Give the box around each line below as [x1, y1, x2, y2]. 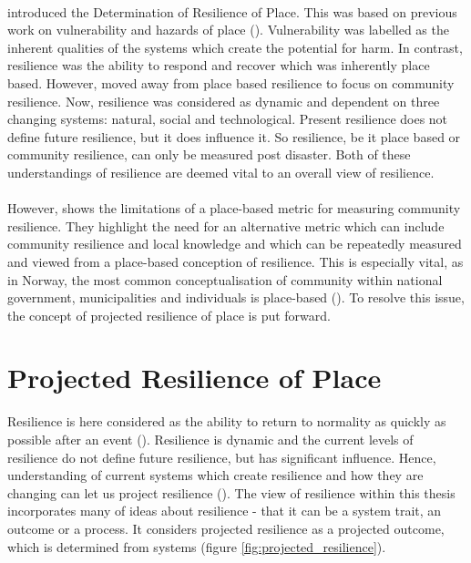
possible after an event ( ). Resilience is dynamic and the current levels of [7, 430, 414, 448]
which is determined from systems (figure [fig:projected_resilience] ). [7, 537, 386, 556]
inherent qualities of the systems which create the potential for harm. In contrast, [7, 37, 463, 56]
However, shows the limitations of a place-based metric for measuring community [7, 199, 461, 218]
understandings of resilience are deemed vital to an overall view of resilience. [7, 162, 435, 181]
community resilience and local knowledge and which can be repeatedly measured [7, 234, 462, 253]
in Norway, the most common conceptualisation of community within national [7, 270, 443, 289]
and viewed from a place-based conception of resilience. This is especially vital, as [7, 251, 464, 271]
